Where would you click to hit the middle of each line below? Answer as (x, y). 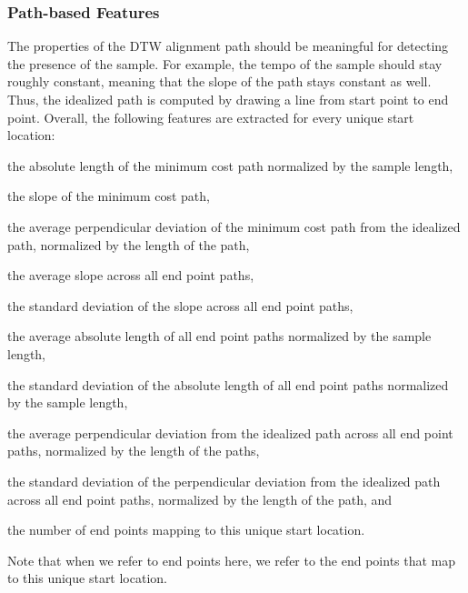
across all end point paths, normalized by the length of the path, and (200, 499)
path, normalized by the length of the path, (129, 244)
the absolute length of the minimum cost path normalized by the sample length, (230, 165)
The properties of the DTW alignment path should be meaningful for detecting (228, 46)
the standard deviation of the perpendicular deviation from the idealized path (224, 481)
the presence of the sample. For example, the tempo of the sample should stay (225, 63)
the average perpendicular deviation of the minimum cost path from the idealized (234, 226)
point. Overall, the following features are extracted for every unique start (211, 117)
